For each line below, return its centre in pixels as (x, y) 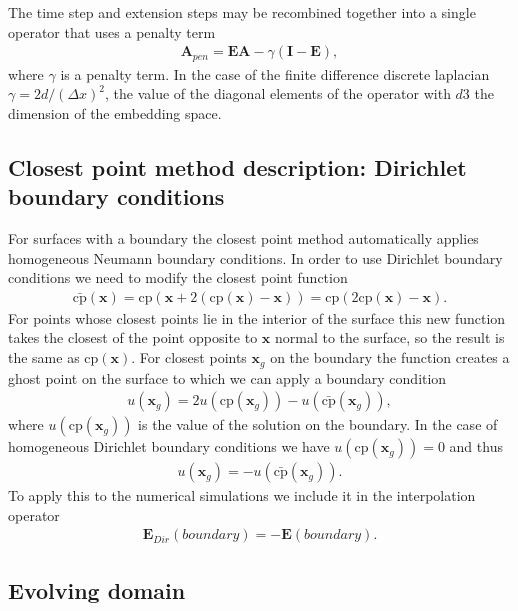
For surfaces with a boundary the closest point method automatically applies (243, 238)
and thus (476, 446)
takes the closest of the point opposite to (133, 337)
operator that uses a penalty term (112, 31)
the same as (44, 357)
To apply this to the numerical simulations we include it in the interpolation (242, 495)
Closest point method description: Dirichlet (237, 166)
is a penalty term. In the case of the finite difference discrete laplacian (275, 73)
